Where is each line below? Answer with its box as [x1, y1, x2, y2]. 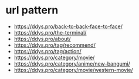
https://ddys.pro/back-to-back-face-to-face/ [13, 23, 123, 30]
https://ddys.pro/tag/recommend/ [13, 42, 96, 49]
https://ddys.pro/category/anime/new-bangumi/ [13, 60, 130, 67]
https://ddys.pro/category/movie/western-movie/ [13, 66, 133, 73]
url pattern [5, 4, 59, 17]
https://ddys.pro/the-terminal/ [13, 29, 87, 36]
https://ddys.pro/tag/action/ [13, 47, 82, 54]
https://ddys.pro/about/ [13, 35, 71, 42]
